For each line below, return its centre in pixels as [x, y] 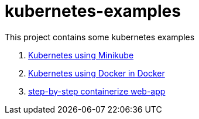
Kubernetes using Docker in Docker [97, 73]
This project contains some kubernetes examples [100, 37]
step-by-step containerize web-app [97, 91]
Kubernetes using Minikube [81, 55]
